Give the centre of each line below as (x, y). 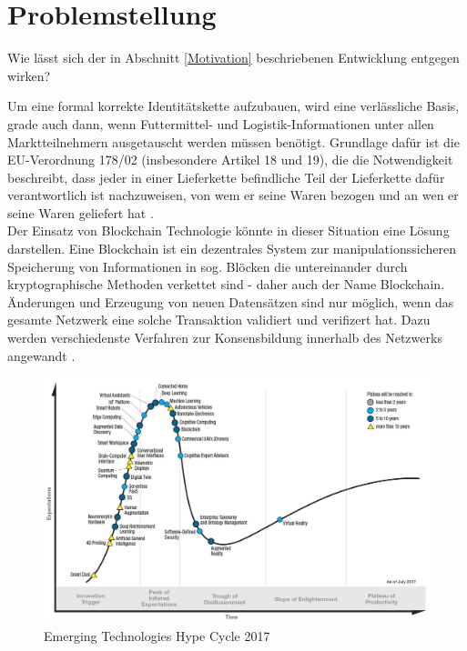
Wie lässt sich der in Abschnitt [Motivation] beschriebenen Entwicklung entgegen (233, 58)
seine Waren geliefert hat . (81, 212)
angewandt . (41, 355)
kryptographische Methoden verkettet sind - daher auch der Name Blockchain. (226, 284)
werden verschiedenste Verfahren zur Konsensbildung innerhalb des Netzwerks (225, 338)
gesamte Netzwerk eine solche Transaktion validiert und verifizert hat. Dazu (219, 320)
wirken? (29, 75)
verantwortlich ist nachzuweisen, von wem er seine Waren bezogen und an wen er (233, 195)
